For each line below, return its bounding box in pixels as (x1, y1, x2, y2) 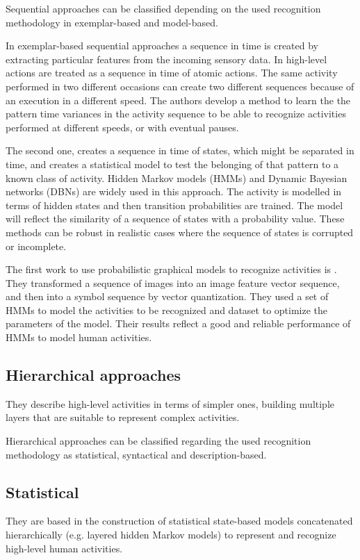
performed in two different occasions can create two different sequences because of (6, 79, 354, 93)
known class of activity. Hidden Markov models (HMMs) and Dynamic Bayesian (6, 170, 347, 185)
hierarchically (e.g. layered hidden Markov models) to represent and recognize (6, 527, 336, 542)
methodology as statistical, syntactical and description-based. (6, 447, 267, 461)
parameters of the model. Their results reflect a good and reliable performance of (6, 316, 351, 331)
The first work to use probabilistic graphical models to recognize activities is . (6, 262, 337, 277)
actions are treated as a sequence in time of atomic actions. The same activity (6, 65, 338, 80)
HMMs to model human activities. (6, 330, 152, 345)
